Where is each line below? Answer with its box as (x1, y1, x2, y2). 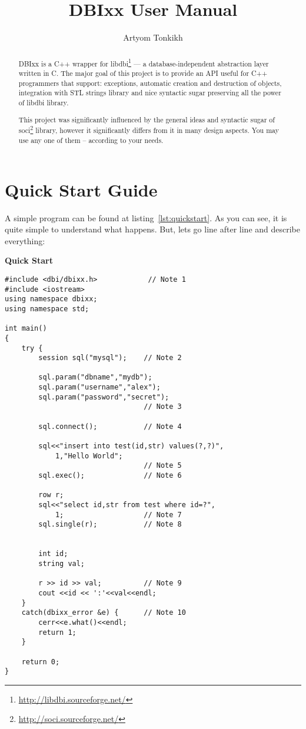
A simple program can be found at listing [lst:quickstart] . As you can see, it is (5, 211, 287, 224)
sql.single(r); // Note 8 (38, 520, 182, 529)
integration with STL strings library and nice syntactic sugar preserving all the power (18, 88, 281, 98)
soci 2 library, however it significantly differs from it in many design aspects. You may (18, 124, 279, 135)
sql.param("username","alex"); (38, 383, 161, 392)
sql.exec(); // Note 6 (38, 471, 182, 480)
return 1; (38, 628, 76, 637)
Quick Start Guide (5, 177, 158, 201)
